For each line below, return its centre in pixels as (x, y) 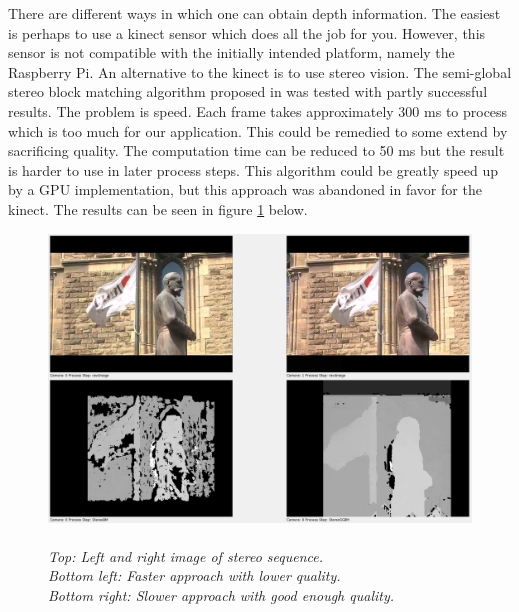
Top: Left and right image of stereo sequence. (186, 555)
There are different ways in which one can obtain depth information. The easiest (254, 13)
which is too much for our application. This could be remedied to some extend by (258, 130)
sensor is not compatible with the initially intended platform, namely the (231, 52)
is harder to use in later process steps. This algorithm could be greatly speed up (253, 169)
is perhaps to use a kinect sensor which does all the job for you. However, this (247, 32)
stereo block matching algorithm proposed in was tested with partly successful (248, 91)
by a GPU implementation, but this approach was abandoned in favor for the (245, 189)
